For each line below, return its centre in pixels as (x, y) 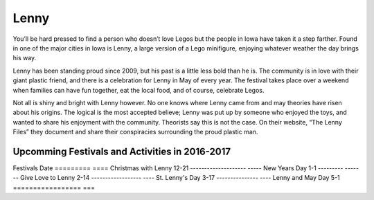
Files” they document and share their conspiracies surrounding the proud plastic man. (135, 132)
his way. (25, 58)
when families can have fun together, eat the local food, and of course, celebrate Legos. (139, 90)
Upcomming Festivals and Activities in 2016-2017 (122, 151)
